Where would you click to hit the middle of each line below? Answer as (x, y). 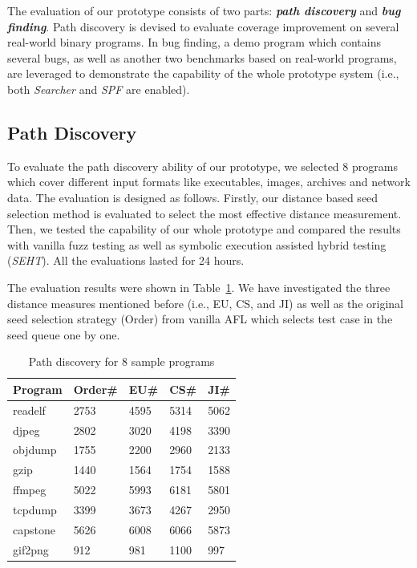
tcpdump (35, 509)
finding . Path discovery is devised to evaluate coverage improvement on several (203, 26)
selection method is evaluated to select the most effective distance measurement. (204, 213)
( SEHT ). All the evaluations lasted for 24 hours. (126, 260)
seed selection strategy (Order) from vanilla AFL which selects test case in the (200, 319)
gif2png (31, 549)
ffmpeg (30, 490)
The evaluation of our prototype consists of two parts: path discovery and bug (204, 10)
